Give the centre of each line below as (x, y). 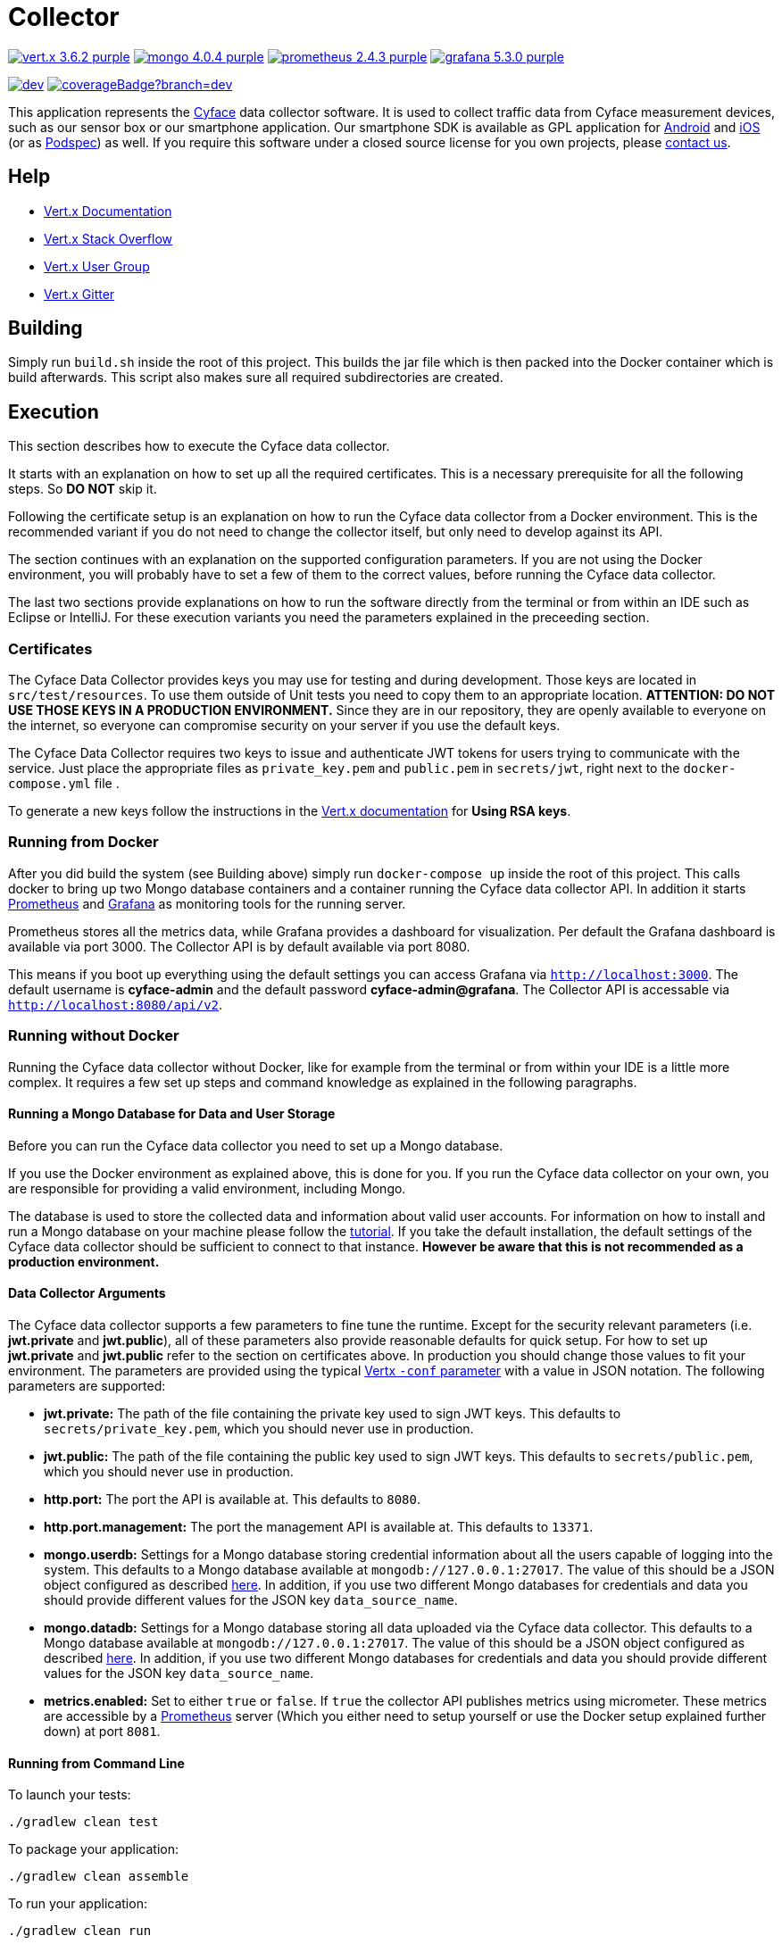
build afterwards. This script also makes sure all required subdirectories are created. (256, 378)
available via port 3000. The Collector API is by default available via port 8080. (239, 946)
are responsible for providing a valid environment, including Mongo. (207, 1188)
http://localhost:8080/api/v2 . (116, 1004)
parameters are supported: (87, 1385)
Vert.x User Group (97, 266)
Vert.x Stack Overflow (108, 238)
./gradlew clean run (80, 1931)
